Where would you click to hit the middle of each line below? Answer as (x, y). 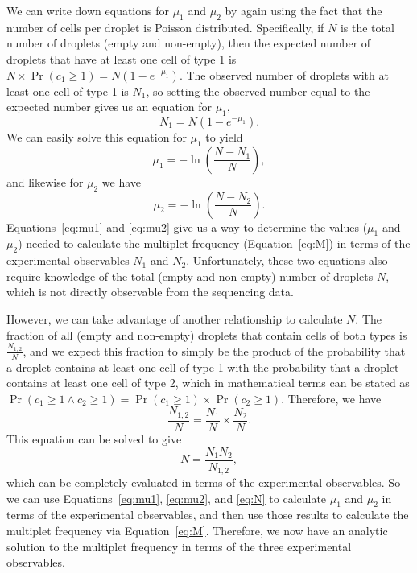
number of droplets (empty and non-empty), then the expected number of (189, 43)
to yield (224, 136)
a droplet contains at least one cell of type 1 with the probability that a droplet (203, 367)
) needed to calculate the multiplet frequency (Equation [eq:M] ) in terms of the (214, 243)
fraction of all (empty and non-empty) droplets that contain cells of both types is (207, 334)
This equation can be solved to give (94, 438)
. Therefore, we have (331, 398)
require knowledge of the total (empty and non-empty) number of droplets (190, 276)
